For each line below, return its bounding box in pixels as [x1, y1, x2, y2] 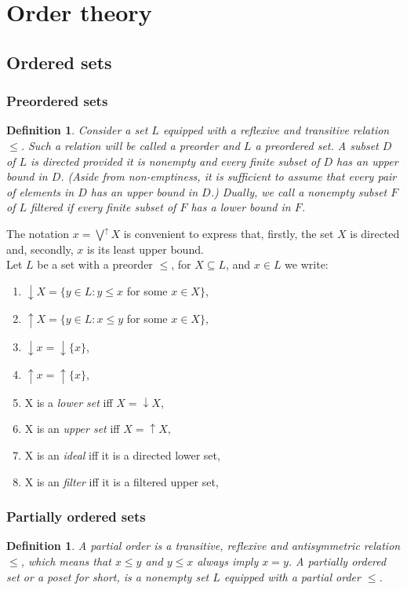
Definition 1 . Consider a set [6, 122, 148, 138]
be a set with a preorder [37, 256, 153, 273]
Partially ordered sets [6, 507, 146, 526]
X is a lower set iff [24, 394, 113, 410]
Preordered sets [6, 91, 108, 111]
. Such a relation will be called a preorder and [20, 137, 240, 153]
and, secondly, [6, 240, 74, 257]
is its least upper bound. [87, 240, 204, 257]
